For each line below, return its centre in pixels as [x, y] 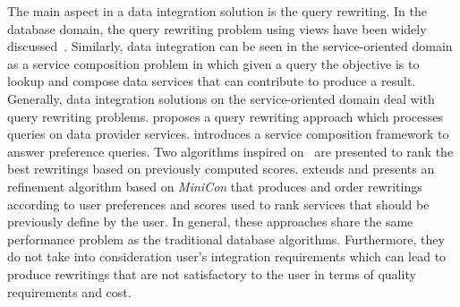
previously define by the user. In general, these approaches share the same [210, 222]
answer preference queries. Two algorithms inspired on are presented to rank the [230, 151]
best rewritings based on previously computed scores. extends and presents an [221, 169]
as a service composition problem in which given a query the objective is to [213, 63]
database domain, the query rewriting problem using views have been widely [217, 28]
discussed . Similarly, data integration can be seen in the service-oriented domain [230, 46]
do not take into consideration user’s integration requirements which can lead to [227, 256]
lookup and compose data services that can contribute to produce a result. [212, 81]
